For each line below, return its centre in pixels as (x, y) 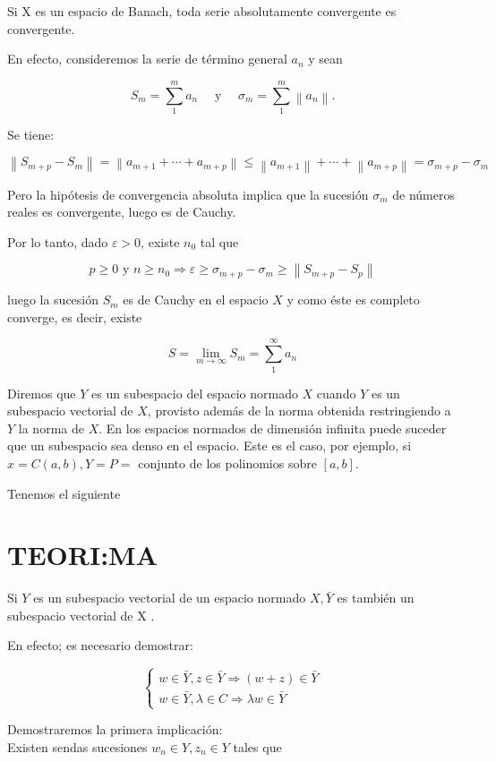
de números (423, 194)
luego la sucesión (53, 300)
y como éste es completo (353, 300)
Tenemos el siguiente (64, 493)
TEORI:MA (82, 555)
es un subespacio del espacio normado (194, 393)
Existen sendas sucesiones (77, 746)
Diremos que (42, 393)
